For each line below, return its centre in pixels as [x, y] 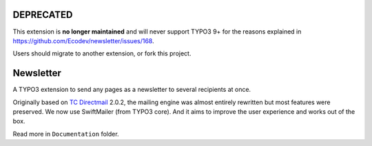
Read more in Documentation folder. [66, 134]
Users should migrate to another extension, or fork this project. [102, 53]
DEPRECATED [43, 15]
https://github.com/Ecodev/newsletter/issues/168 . [83, 40]
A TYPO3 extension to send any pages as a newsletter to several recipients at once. [132, 90]
